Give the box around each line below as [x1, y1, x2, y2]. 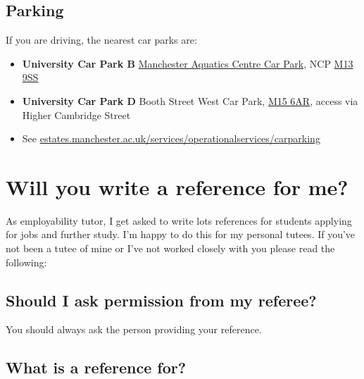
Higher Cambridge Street [22, 107, 131, 122]
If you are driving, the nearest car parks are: [6, 32, 197, 47]
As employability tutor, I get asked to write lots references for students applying [6, 213, 352, 228]
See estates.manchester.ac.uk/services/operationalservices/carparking [22, 131, 320, 146]
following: [6, 254, 47, 269]
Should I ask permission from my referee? [6, 289, 317, 311]
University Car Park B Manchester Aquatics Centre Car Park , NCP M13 [22, 56, 353, 70]
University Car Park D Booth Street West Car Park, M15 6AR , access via [22, 93, 358, 108]
